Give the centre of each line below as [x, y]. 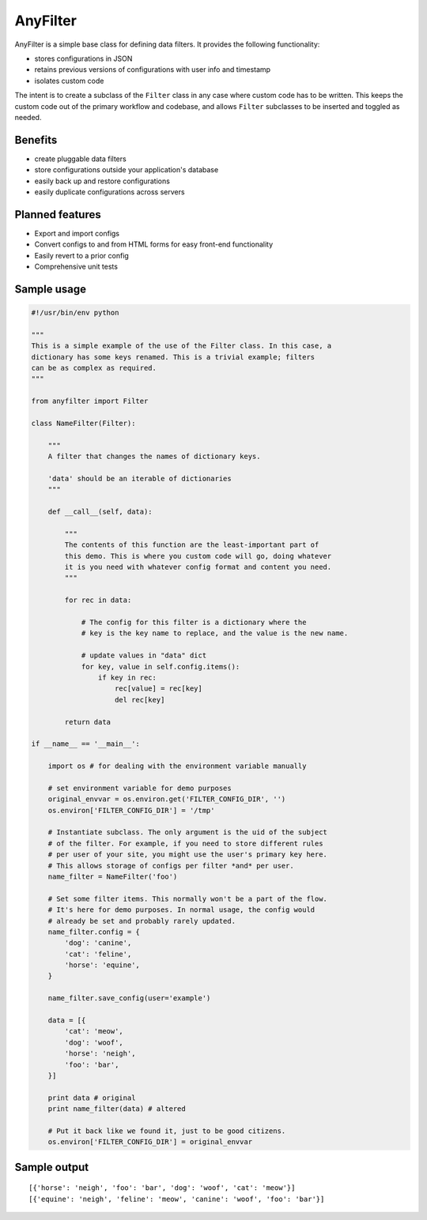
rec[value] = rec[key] [159, 689]
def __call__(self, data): [100, 512]
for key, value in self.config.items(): [161, 666]
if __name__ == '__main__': [85, 744]
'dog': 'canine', [98, 943]
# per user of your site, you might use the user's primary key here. [188, 855]
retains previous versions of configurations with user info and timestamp [153, 70]
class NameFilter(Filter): [83, 423]
